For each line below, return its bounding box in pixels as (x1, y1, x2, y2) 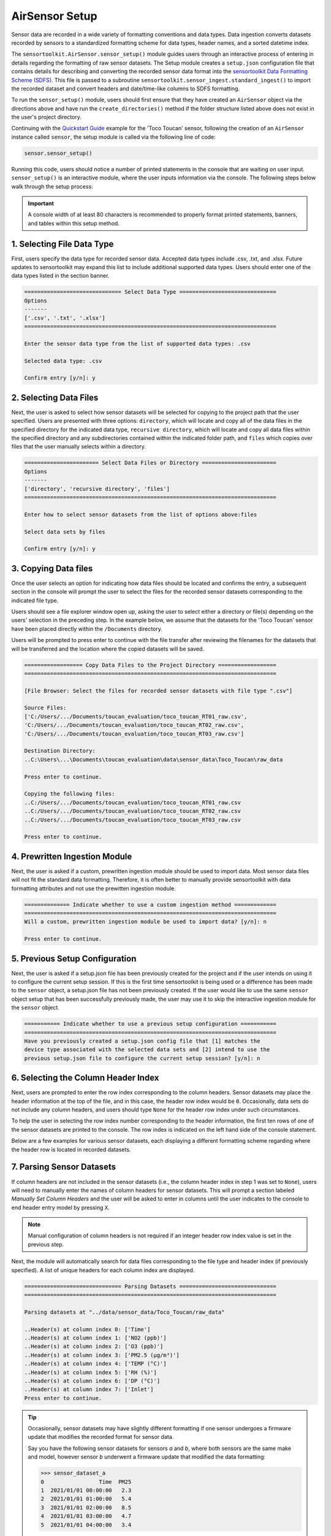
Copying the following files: (24, 790, 115, 797)
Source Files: (24, 704, 67, 711)
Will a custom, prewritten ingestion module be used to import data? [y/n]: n (24, 919, 267, 925)
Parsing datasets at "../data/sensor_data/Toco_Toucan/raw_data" (24, 1309, 225, 1315)
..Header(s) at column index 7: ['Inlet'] (24, 1386, 154, 1393)
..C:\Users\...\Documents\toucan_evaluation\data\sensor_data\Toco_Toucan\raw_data (24, 756, 283, 763)
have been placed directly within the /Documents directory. (11, 625, 162, 632)
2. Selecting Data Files (11, 392, 99, 402)
